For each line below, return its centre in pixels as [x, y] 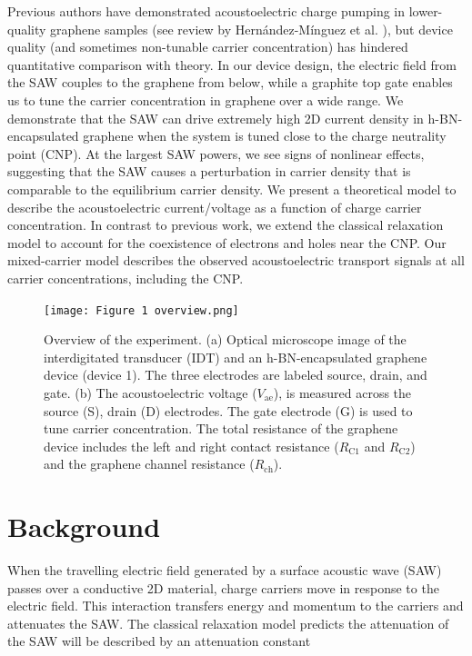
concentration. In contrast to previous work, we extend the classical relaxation [226, 225]
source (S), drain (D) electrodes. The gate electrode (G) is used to [228, 410]
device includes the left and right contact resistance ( [191, 446]
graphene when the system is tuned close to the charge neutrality [265, 136]
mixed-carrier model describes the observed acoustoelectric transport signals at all [236, 260]
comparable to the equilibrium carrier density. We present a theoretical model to [232, 189]
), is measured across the [342, 392]
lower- [426, 11]
